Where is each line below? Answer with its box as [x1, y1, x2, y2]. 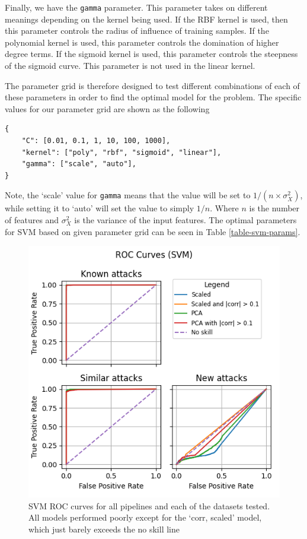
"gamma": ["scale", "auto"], [21, 160, 136, 169]
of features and [5, 213, 59, 226]
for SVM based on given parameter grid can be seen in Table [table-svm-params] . [5, 225, 300, 237]
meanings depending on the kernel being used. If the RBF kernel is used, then [5, 12, 288, 25]
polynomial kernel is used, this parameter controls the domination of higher [5, 36, 279, 48]
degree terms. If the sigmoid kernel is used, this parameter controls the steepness [5, 47, 298, 60]
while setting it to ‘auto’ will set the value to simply [5, 202, 194, 214]
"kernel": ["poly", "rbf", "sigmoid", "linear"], [21, 148, 222, 157]
